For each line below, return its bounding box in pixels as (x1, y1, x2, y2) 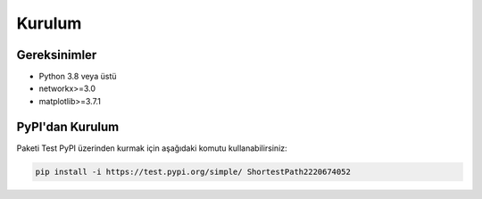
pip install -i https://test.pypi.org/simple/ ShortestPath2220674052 (35, 166, 352, 177)
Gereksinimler (16, 47, 97, 62)
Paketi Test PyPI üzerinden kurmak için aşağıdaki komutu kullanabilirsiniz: (16, 143, 287, 153)
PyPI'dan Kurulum (16, 119, 120, 134)
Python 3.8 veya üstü (38, 71, 117, 82)
